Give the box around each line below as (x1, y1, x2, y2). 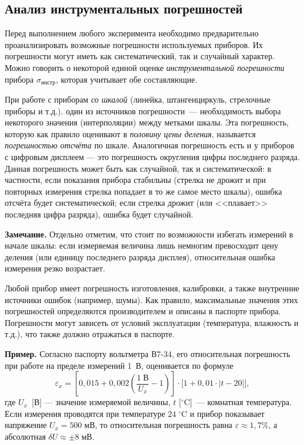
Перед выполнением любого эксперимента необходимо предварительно (5, 27, 259, 39)
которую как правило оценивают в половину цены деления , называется (5, 127, 256, 140)
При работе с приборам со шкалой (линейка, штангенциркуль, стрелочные (5, 93, 271, 106)
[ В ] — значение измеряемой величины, (32, 396, 171, 408)
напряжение (5, 419, 47, 431)
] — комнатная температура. (190, 396, 292, 408)
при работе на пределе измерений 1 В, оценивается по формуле (5, 359, 234, 371)
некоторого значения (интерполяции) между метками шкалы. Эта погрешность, (5, 116, 289, 128)
